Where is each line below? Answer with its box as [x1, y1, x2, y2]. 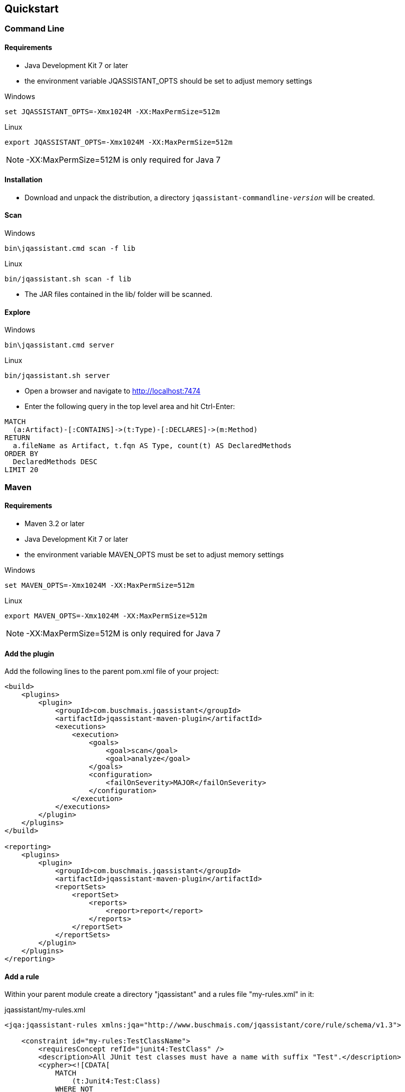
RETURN [5, 434, 30, 442]
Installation [5, 175, 43, 184]
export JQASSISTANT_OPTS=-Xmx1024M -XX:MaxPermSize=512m [5, 138, 233, 146]
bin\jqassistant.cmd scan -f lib [5, 244, 136, 253]
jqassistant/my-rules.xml [5, 1005, 86, 1014]
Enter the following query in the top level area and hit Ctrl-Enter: [25, 402, 235, 411]
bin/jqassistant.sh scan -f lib [5, 275, 131, 283]
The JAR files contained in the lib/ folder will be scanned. [25, 290, 213, 299]
